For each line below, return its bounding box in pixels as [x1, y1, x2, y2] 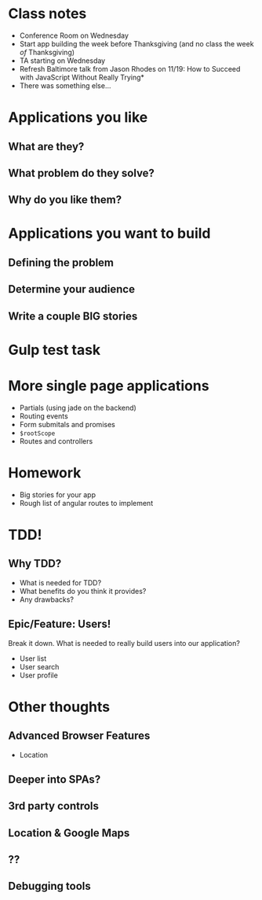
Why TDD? [8, 557, 62, 570]
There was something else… [19, 80, 111, 90]
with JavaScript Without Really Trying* [19, 72, 145, 82]
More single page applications [8, 377, 209, 395]
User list [19, 654, 47, 663]
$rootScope [19, 430, 56, 437]
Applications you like [8, 109, 148, 127]
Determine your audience [8, 282, 136, 296]
